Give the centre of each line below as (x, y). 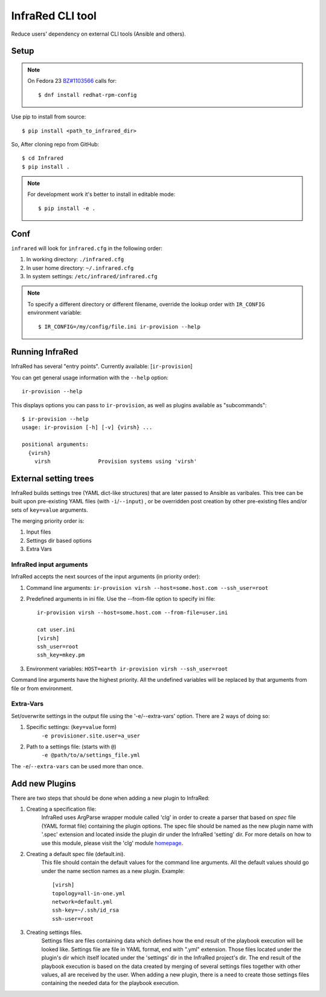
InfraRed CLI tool (54, 16)
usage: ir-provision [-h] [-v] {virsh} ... (87, 427)
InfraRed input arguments (50, 564)
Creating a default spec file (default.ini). (76, 854)
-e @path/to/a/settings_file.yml (91, 755)
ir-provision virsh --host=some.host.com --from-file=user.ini (133, 613)
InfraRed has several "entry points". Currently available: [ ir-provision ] (102, 367)
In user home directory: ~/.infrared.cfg (80, 268)
